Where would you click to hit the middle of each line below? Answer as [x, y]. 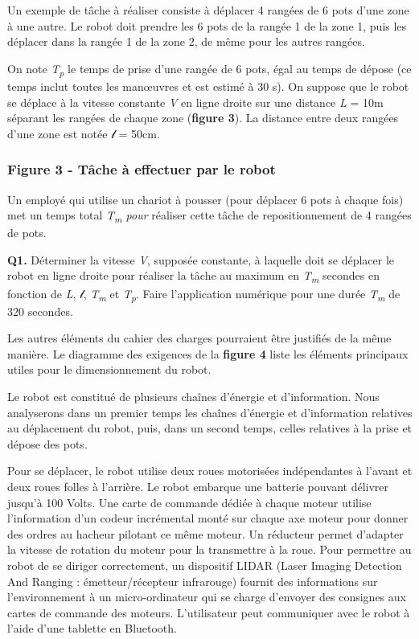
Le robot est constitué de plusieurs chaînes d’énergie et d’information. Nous [193, 397]
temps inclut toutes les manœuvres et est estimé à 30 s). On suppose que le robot [208, 86]
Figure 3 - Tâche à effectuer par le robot [142, 169]
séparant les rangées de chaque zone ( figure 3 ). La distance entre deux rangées [203, 118]
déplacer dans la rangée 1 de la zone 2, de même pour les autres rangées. [186, 41]
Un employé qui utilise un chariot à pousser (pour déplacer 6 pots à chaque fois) [205, 199]
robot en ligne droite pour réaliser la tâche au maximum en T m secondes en [193, 276]
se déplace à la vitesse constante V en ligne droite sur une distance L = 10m [195, 102]
